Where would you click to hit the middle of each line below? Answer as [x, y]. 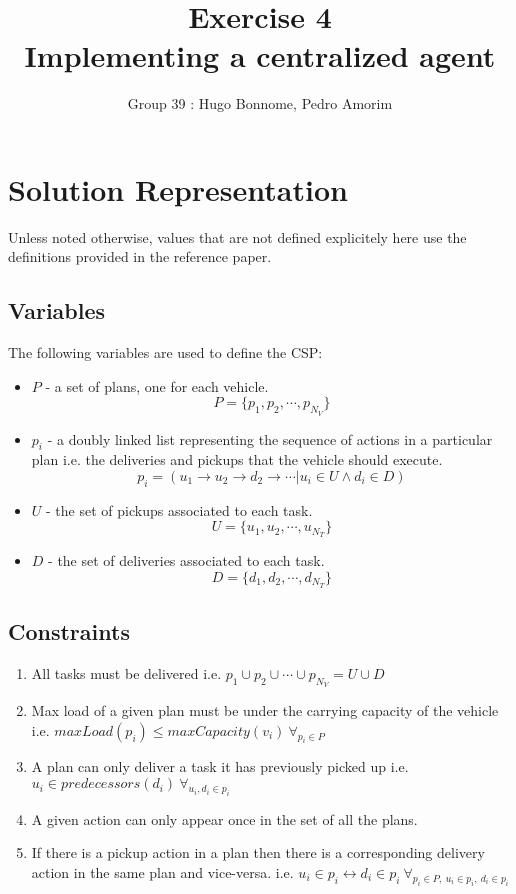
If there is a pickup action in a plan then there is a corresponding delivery [258, 852]
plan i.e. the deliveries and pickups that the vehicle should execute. [237, 459]
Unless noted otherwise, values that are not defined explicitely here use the [237, 236]
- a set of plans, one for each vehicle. [157, 385]
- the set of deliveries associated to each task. [186, 560]
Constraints [69, 631]
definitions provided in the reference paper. [140, 256]
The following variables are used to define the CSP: [165, 352]
